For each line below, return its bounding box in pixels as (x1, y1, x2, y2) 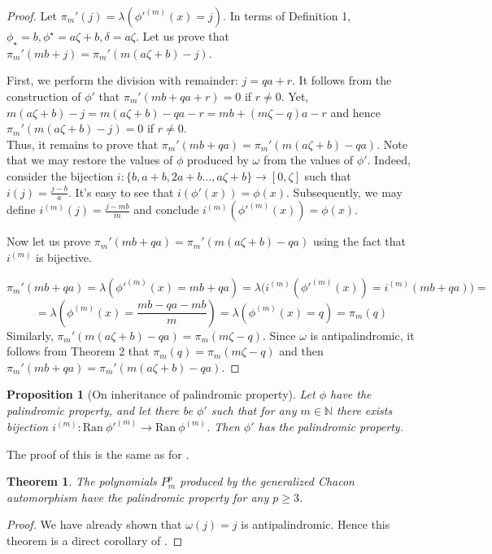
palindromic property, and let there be (7, 401, 194, 418)
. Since (263, 326, 296, 343)
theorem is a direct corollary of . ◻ (7, 531, 183, 548)
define (7, 201, 36, 218)
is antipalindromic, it (310, 326, 415, 343)
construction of (7, 87, 81, 104)
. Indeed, (367, 151, 411, 168)
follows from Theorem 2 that (7, 342, 150, 360)
